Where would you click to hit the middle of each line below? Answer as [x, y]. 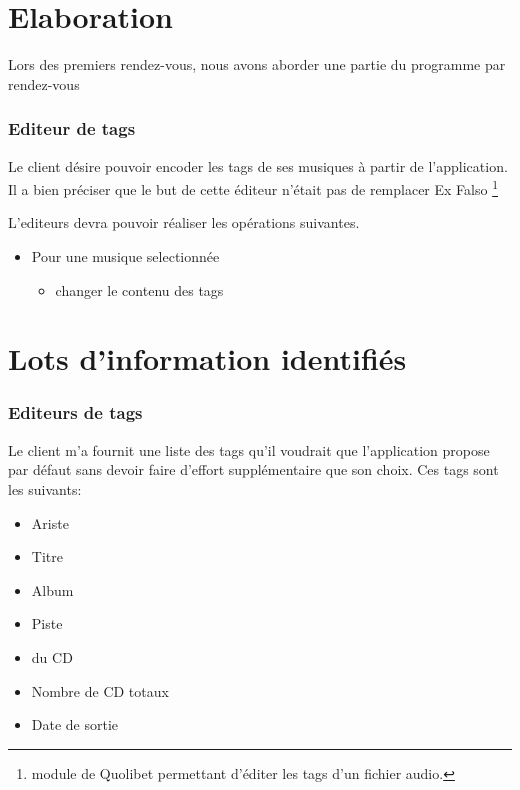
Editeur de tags [72, 128]
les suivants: [45, 488]
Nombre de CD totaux [100, 690]
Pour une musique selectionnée [125, 255]
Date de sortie [75, 724]
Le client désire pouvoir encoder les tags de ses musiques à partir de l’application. [258, 165]
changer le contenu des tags [139, 289]
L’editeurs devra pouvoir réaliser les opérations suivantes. [184, 222]
